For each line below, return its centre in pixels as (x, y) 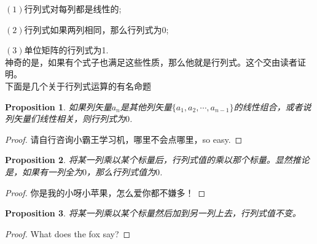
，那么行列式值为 (121, 171)
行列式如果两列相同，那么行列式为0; (96, 29)
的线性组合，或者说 (272, 106)
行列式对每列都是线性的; (73, 9)
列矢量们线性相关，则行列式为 (65, 119)
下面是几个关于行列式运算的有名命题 (78, 86)
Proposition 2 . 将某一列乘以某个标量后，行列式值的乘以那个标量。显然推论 (157, 160)
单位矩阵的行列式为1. (66, 50)
